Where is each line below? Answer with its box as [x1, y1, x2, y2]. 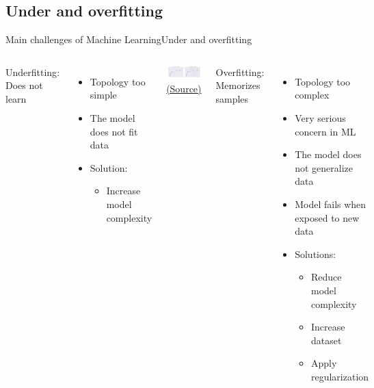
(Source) [166, 81, 202, 95]
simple [90, 88, 117, 102]
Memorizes [215, 78, 261, 92]
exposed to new [295, 210, 360, 224]
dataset [310, 333, 342, 347]
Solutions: [295, 246, 336, 261]
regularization [310, 369, 369, 383]
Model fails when [295, 196, 366, 211]
